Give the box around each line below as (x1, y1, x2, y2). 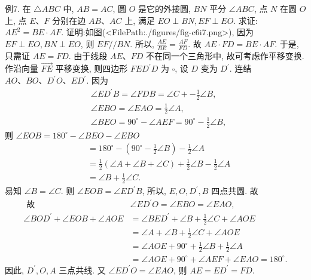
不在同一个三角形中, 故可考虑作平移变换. (146, 49, 304, 61)
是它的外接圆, (138, 2, 191, 14)
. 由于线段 (68, 49, 108, 61)
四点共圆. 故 (211, 184, 258, 197)
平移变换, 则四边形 (55, 62, 128, 75)
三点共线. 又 (59, 263, 106, 276)
